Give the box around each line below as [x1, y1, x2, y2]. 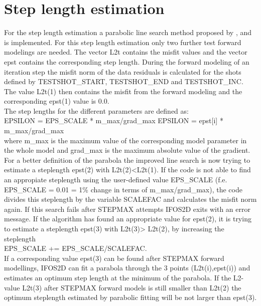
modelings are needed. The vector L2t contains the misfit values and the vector [4, 47, 247, 57]
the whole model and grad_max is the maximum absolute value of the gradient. [4, 145, 250, 155]
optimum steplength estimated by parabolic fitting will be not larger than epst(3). [4, 292, 257, 302]
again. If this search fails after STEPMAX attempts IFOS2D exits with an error [4, 203, 250, 214]
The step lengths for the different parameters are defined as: [4, 105, 189, 116]
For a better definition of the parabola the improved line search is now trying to [4, 154, 250, 165]
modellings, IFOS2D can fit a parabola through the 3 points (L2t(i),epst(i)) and [4, 262, 250, 273]
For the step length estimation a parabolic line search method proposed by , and [4, 27, 252, 38]
